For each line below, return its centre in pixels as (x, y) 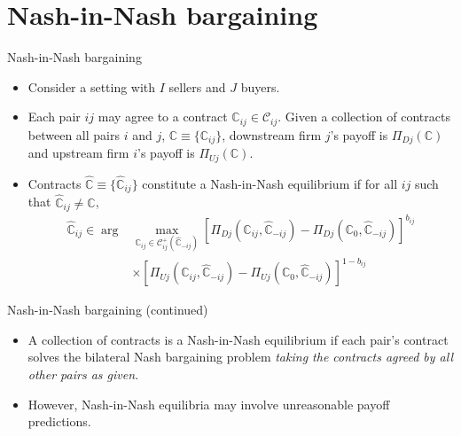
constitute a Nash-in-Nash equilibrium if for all (270, 183)
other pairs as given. (83, 374)
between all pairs (74, 134)
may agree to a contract (163, 117)
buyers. (260, 86)
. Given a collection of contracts (364, 117)
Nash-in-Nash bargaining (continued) (108, 310)
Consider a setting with (92, 86)
